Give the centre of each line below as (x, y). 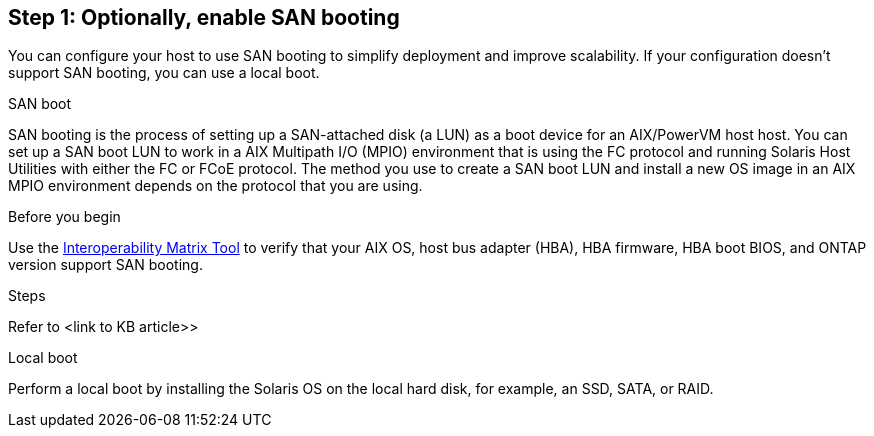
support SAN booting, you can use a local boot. (164, 73)
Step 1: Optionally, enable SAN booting (204, 17)
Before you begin (64, 217)
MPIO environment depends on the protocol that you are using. (215, 186)
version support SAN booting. (105, 265)
